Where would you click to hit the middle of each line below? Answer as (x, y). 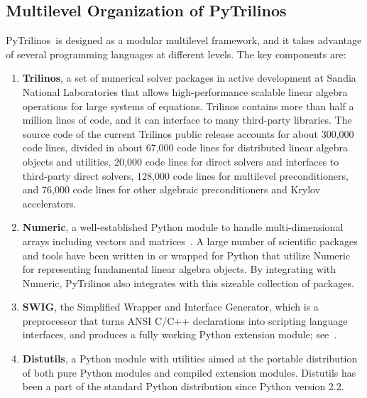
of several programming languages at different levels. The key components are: (176, 54)
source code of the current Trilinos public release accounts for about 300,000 (188, 133)
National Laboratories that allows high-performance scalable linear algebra (185, 91)
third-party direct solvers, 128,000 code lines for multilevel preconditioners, (185, 175)
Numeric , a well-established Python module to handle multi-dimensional (183, 227)
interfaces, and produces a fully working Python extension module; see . (180, 334)
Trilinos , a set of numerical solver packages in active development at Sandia (189, 78)
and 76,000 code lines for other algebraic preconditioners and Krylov (171, 189)
